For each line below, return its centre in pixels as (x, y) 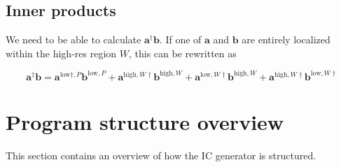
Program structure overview (145, 122)
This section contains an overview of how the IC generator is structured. (161, 155)
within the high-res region (61, 53)
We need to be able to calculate (74, 39)
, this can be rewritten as (182, 53)
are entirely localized (286, 39)
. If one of (180, 39)
